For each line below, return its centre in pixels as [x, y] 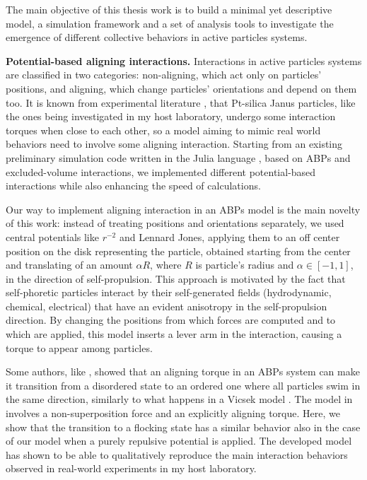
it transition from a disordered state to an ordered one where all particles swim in [183, 385]
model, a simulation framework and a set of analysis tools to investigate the [170, 23]
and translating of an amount [69, 265]
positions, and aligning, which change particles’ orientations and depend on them [181, 88]
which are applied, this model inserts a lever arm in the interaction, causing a [174, 334]
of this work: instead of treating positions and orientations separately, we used [175, 223]
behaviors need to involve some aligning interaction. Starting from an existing [174, 144]
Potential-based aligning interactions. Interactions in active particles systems [184, 60]
